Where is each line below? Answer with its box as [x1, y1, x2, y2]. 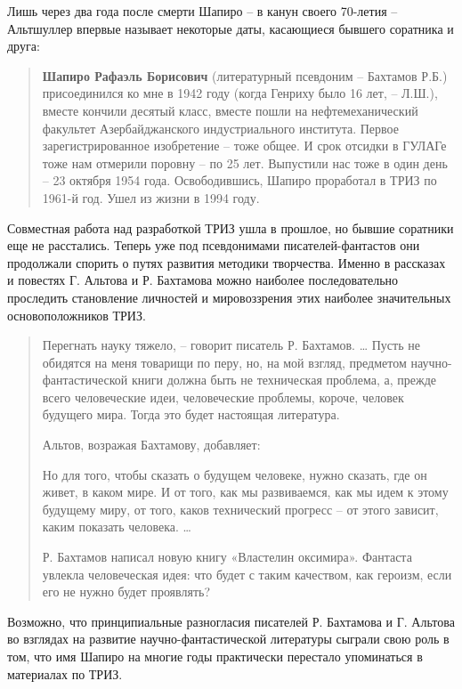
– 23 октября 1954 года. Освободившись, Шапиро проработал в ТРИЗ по [42, 171, 437, 190]
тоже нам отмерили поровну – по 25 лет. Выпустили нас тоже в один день [42, 153, 448, 172]
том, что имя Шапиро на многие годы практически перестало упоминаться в [7, 647, 423, 665]
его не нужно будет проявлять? [42, 582, 211, 601]
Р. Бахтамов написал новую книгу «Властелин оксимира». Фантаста [42, 547, 412, 566]
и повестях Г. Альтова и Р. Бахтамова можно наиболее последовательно [7, 271, 399, 289]
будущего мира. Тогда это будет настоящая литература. [42, 405, 340, 424]
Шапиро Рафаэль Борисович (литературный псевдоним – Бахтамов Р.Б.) [42, 66, 448, 85]
